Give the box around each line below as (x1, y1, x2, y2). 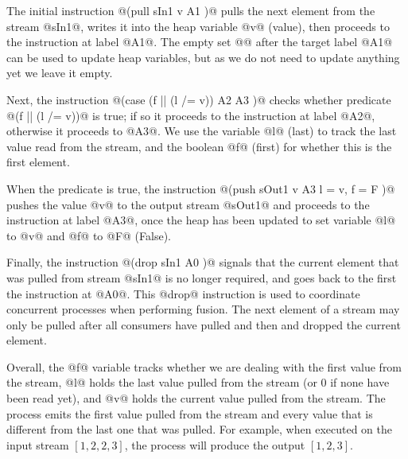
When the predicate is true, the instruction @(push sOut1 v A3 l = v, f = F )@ (6, 180, 395, 196)
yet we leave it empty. (6, 64, 113, 81)
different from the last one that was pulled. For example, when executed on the (6, 421, 393, 438)
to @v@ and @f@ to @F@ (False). (6, 227, 171, 243)
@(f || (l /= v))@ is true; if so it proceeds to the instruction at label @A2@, (6, 107, 375, 123)
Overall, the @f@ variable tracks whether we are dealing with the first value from (6, 358, 402, 375)
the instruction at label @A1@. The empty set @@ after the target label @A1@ (6, 33, 393, 50)
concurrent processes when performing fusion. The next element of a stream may (6, 301, 400, 317)
